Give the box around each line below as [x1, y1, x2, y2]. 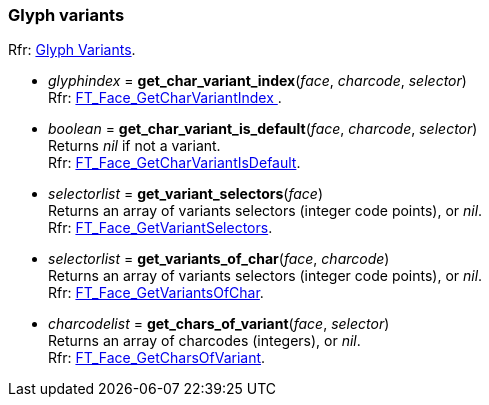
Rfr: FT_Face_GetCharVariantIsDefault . [48, 154, 301, 172]
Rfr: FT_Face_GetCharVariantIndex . [48, 89, 282, 107]
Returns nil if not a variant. [48, 137, 221, 155]
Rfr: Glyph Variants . [8, 41, 136, 59]
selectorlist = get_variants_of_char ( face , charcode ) [48, 250, 390, 268]
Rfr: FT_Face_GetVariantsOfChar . [48, 284, 264, 302]
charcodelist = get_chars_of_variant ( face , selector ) [48, 315, 390, 333]
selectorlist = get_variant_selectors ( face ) [48, 185, 323, 203]
